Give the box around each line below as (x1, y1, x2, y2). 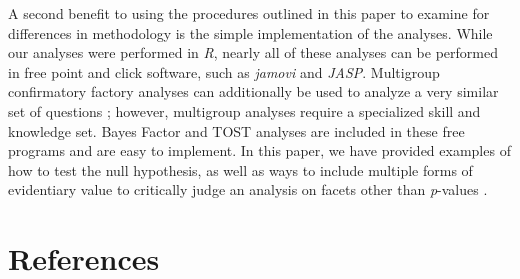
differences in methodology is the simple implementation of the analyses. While (8, 22, 493, 43)
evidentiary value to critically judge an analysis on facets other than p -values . (8, 179, 488, 200)
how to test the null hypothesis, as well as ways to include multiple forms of (8, 159, 473, 180)
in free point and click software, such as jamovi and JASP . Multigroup (8, 61, 440, 82)
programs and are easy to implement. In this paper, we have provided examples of (8, 140, 511, 161)
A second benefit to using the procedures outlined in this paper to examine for (8, 3, 490, 23)
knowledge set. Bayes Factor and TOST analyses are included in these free (8, 120, 465, 141)
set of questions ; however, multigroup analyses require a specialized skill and (8, 100, 481, 121)
